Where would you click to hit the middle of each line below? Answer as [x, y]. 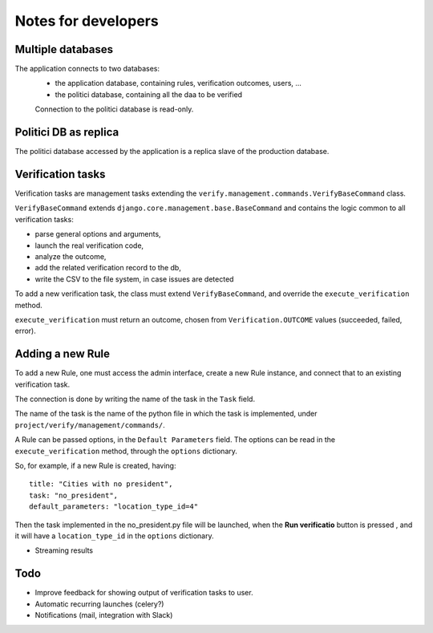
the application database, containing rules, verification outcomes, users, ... [178, 83]
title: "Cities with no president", [101, 484]
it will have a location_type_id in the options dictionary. [114, 536]
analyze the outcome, [71, 256]
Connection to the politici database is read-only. [114, 109]
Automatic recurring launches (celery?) [99, 604]
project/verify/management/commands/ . [90, 424]
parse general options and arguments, [98, 234]
